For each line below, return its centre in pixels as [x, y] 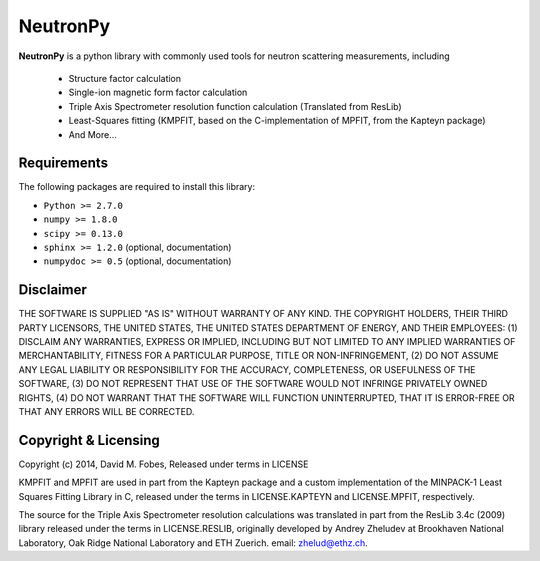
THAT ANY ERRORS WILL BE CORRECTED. [106, 411]
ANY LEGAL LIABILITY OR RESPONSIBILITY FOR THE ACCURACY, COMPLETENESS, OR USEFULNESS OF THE [247, 369]
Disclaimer [52, 290]
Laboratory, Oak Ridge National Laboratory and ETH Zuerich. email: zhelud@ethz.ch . [193, 542]
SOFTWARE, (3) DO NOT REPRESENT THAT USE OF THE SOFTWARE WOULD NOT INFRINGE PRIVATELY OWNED [253, 384]
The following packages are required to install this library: [136, 187]
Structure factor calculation [125, 78]
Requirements [63, 163]
